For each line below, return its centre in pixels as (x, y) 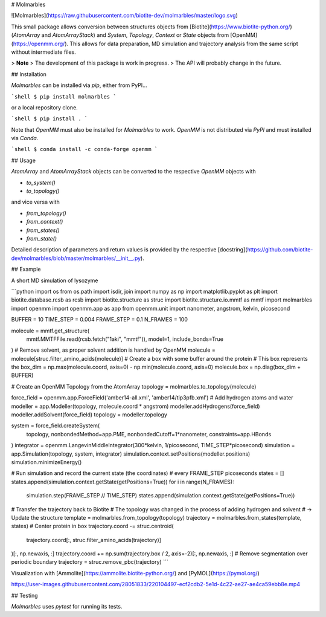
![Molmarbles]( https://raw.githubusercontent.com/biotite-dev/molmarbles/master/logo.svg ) (125, 16)
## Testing (24, 595)
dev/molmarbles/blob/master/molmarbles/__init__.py (76, 258)
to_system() (41, 183)
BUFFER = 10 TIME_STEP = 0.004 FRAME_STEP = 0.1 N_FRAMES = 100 (100, 320)
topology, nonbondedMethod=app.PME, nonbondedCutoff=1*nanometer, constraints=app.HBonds (149, 434)
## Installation (29, 74)
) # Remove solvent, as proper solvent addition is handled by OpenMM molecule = (113, 350)
